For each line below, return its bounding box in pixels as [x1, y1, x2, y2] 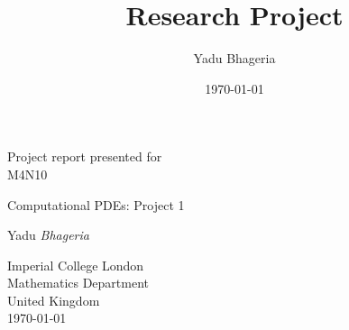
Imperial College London [7, 255, 144, 274]
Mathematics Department [7, 273, 150, 292]
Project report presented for [7, 147, 162, 166]
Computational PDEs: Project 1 [7, 195, 185, 214]
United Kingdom [7, 290, 100, 309]
